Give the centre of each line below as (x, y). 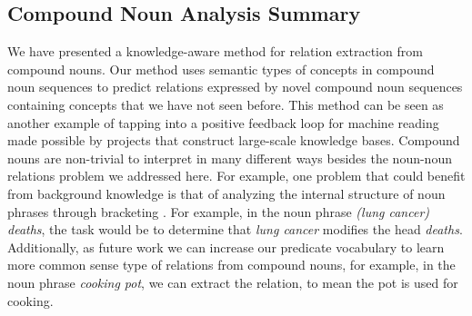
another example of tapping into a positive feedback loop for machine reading (223, 122)
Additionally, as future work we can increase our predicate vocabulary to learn (226, 247)
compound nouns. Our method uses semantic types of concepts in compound (221, 69)
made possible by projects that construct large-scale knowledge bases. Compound (234, 140)
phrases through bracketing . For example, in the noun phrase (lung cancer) (219, 211)
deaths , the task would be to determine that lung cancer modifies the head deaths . (235, 229)
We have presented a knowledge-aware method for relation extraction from (215, 51)
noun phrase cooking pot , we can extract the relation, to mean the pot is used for (233, 282)
